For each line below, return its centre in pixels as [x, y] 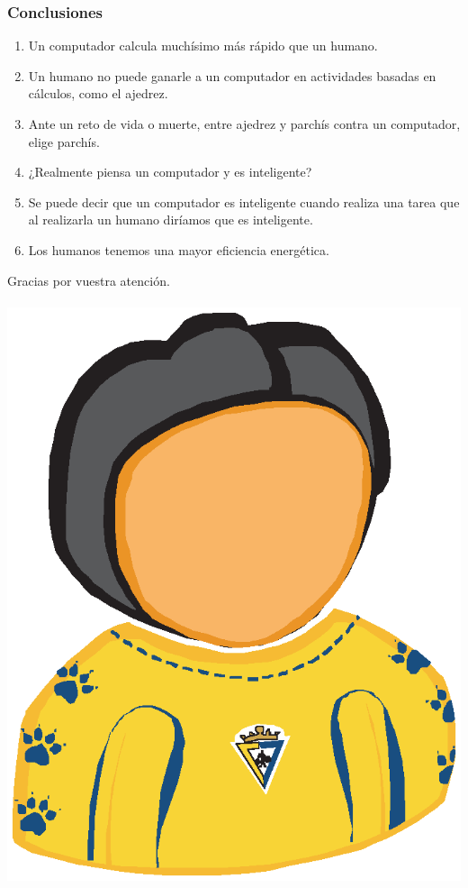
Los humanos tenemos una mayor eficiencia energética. [179, 249]
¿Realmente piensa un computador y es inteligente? [170, 172]
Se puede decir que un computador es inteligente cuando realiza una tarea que [244, 201]
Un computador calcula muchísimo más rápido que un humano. [203, 46]
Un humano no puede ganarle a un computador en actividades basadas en [232, 75]
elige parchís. [64, 141]
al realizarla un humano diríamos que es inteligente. [171, 220]
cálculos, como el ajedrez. [98, 93]
